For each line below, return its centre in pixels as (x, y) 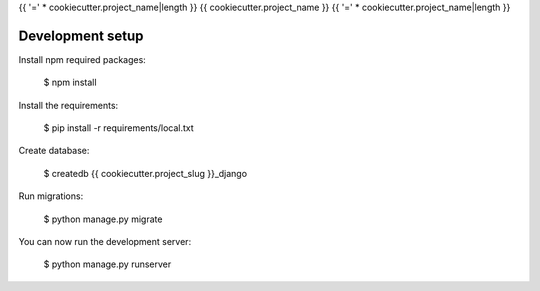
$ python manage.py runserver (107, 264)
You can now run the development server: (105, 242)
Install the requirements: (68, 105)
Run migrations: (51, 196)
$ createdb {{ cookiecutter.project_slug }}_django (145, 173)
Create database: (54, 151)
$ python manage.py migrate (103, 219)
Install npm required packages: (82, 59)
